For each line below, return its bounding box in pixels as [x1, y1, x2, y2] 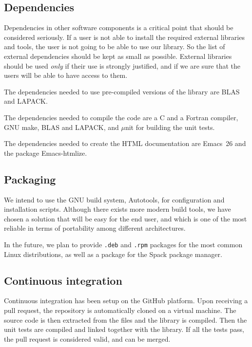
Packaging [4, 171, 56, 186]
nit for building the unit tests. [125, 122, 215, 132]
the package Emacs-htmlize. [4, 147, 87, 158]
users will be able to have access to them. [4, 70, 128, 80]
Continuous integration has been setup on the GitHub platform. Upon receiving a [4, 295, 248, 306]
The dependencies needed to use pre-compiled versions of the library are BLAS [4, 86, 240, 96]
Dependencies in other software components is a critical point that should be [4, 22, 233, 33]
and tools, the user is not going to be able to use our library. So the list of [4, 41, 225, 52]
